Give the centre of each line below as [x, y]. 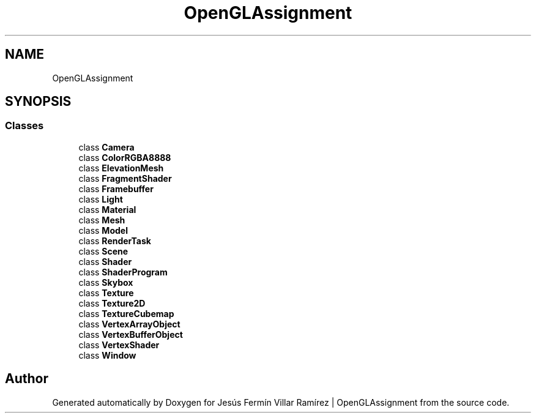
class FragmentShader [125, 178]
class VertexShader [119, 345]
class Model [103, 230]
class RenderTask [115, 241]
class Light [101, 199]
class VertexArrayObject [129, 324]
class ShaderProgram [123, 272]
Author [27, 379]
